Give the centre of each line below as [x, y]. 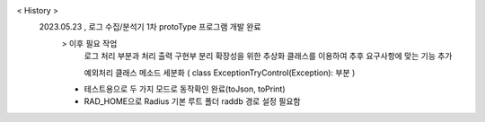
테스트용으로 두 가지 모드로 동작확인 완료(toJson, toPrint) [185, 89]
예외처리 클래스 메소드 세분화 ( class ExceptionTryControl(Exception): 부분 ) [220, 73]
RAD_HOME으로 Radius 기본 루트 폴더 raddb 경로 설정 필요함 [192, 101]
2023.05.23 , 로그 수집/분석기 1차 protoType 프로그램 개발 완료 [150, 27]
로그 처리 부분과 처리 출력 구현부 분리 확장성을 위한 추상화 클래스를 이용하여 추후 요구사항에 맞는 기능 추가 [268, 56]
